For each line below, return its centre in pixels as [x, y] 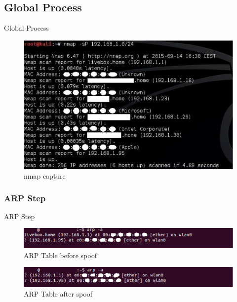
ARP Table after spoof [58, 294]
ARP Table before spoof [60, 255]
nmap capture [45, 176]
